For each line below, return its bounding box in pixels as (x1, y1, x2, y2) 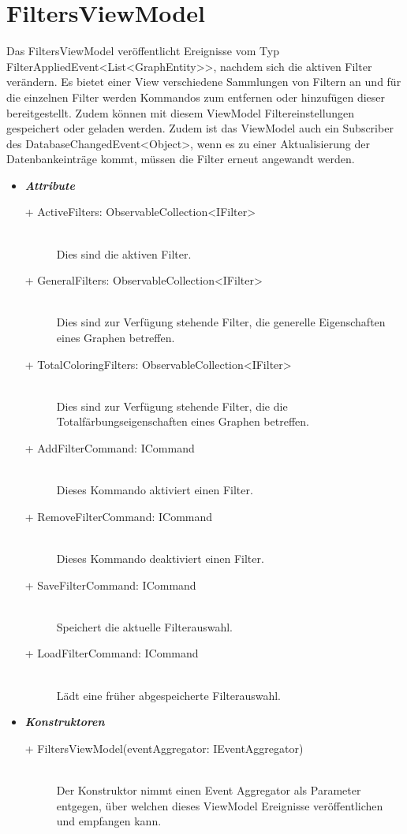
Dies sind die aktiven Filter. (56, 245, 192, 262)
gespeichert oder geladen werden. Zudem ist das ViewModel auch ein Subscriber (6, 120, 394, 136)
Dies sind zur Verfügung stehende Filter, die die (56, 397, 288, 414)
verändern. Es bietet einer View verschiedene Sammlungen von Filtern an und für (6, 73, 401, 90)
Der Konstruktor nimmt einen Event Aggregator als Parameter (56, 781, 361, 798)
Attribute (24, 177, 75, 193)
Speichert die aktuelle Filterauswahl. (56, 618, 233, 635)
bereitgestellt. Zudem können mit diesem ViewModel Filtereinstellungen (6, 104, 355, 121)
